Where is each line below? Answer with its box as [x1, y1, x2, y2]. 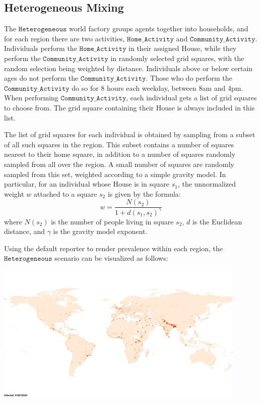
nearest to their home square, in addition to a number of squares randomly [4, 149, 236, 159]
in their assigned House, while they [128, 43, 237, 53]
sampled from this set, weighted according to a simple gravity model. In [4, 168, 226, 179]
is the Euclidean [192, 216, 242, 226]
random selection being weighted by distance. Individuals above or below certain [4, 63, 253, 73]
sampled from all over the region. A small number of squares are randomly [4, 158, 234, 169]
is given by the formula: [107, 188, 181, 199]
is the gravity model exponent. [53, 226, 148, 237]
